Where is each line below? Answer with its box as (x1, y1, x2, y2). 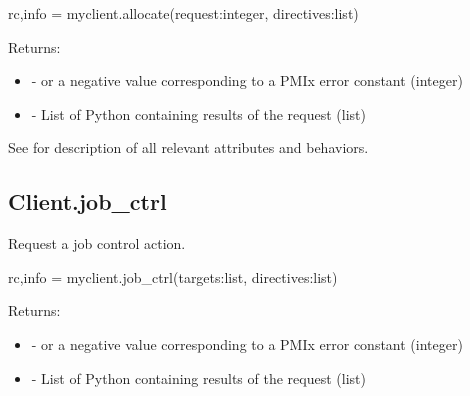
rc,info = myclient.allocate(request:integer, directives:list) (8, 3, 359, 23)
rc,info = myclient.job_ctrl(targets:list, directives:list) (8, 266, 338, 287)
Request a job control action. (8, 233, 186, 254)
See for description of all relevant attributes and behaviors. (8, 137, 369, 158)
